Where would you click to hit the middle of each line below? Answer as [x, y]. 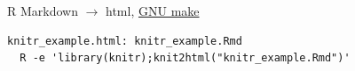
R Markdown [43, 11]
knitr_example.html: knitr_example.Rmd [125, 41]
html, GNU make [153, 11]
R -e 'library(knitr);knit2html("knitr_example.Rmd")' [185, 58]
